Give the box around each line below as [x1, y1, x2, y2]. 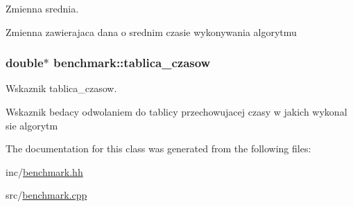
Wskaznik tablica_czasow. [6, 81, 117, 96]
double [6, 54, 44, 71]
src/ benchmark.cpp [6, 188, 87, 202]
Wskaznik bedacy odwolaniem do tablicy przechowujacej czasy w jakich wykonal [6, 105, 347, 118]
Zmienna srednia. [6, 1, 79, 15]
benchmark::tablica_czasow [53, 54, 211, 71]
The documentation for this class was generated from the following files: [6, 141, 311, 156]
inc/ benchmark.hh [6, 164, 83, 179]
